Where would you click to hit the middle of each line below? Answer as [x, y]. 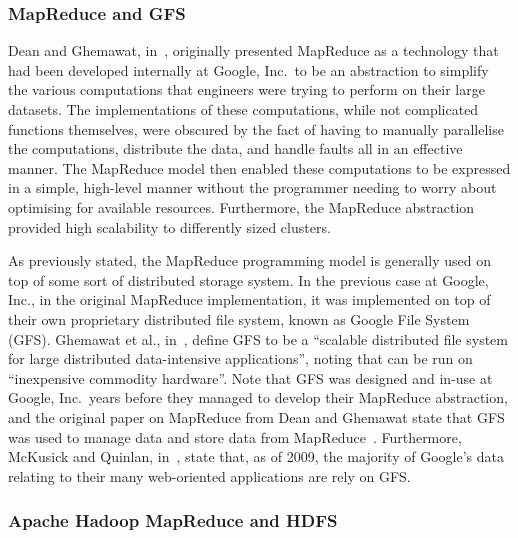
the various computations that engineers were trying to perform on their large [246, 89]
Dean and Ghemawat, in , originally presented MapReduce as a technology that [253, 50]
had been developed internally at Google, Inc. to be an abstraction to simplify [248, 69]
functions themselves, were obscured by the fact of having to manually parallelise [256, 128]
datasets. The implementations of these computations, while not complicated [243, 109]
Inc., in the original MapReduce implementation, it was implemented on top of [249, 299]
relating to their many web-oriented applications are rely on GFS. [209, 475]
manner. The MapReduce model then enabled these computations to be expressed [259, 167]
